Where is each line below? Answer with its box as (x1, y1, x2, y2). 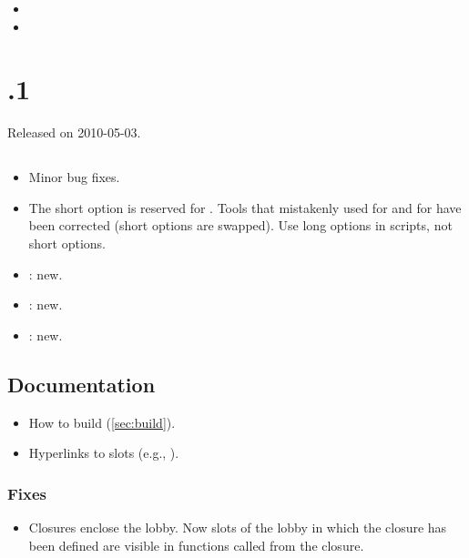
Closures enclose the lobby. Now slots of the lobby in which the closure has (28, 518, 447, 537)
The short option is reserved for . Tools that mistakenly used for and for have (28, 198, 462, 217)
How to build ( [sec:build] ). (28, 412, 176, 431)
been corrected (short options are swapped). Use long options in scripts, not (28, 216, 453, 235)
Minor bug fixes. (28, 167, 120, 187)
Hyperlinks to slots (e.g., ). (28, 443, 179, 462)
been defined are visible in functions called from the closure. (28, 535, 364, 554)
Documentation (7, 370, 156, 398)
